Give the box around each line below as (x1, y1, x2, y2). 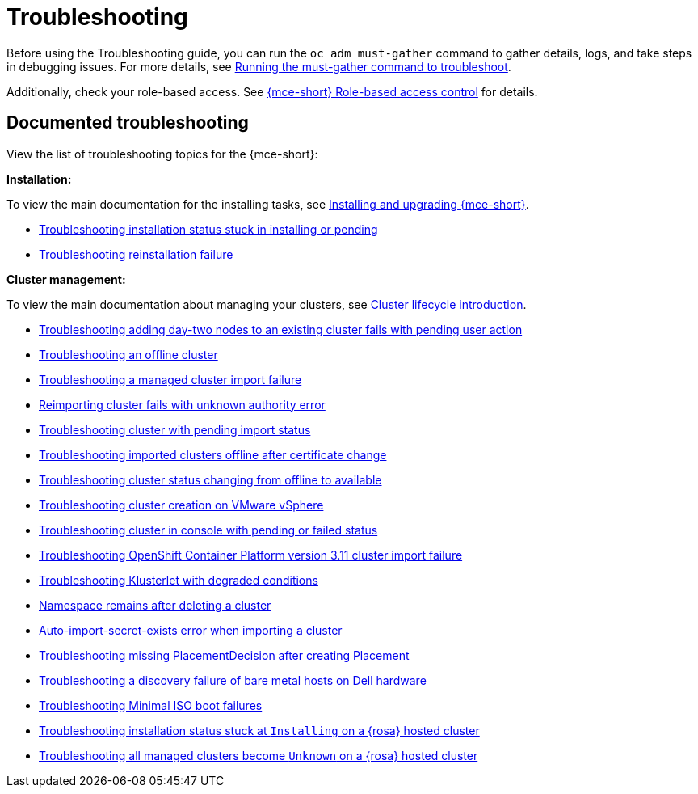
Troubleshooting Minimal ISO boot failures (39, 698, 263, 712)
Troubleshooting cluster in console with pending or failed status (39, 522, 378, 537)
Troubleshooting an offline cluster (39, 347, 218, 361)
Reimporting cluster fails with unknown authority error (39, 397, 326, 412)
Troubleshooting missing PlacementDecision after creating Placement (39, 648, 410, 662)
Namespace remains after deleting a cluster (39, 598, 271, 612)
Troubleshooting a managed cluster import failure (39, 372, 302, 386)
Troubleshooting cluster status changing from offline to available (39, 472, 382, 487)
